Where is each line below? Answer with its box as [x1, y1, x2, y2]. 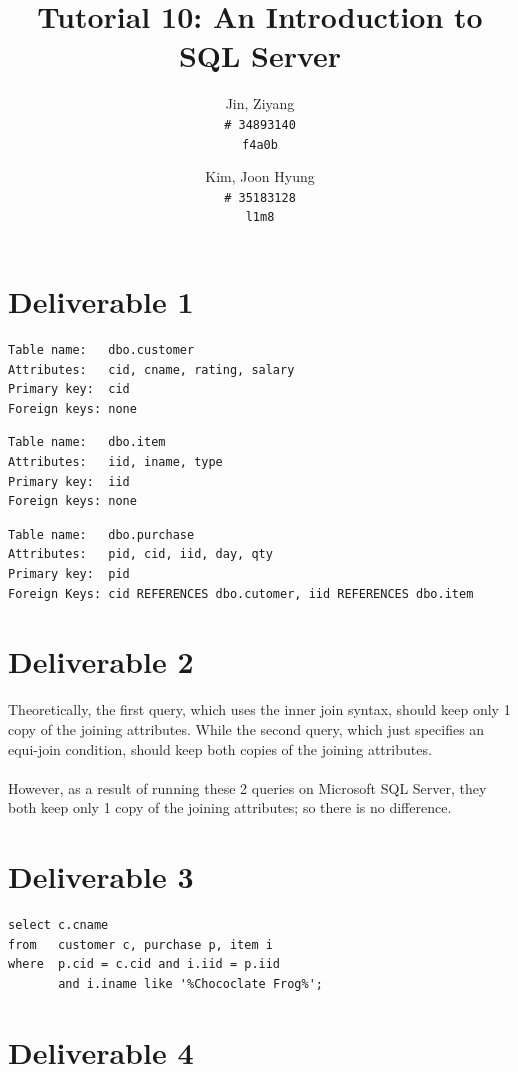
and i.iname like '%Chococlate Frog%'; [58, 976, 323, 991]
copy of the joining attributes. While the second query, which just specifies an [8, 718, 485, 739]
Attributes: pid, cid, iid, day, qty [8, 547, 273, 562]
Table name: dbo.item [8, 435, 166, 450]
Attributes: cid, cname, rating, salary [8, 362, 295, 377]
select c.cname [8, 918, 109, 932]
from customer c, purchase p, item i [8, 937, 273, 952]
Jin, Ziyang [225, 93, 295, 114]
